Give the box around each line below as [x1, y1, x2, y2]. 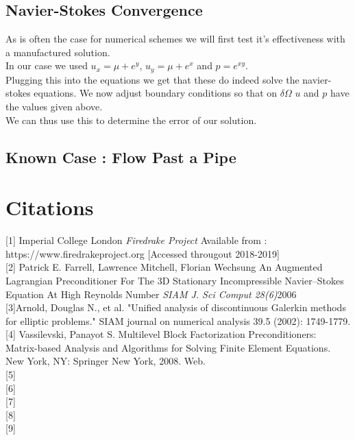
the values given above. [5, 99, 103, 114]
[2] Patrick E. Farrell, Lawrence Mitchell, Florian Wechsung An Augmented [5, 260, 323, 274]
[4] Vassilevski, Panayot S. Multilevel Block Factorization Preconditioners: [5, 327, 317, 341]
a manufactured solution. [5, 45, 110, 59]
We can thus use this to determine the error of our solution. [5, 112, 257, 127]
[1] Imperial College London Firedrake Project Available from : [5, 233, 267, 247]
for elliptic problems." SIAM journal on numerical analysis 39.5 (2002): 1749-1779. [5, 313, 351, 328]
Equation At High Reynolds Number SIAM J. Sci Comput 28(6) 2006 [5, 286, 297, 301]
